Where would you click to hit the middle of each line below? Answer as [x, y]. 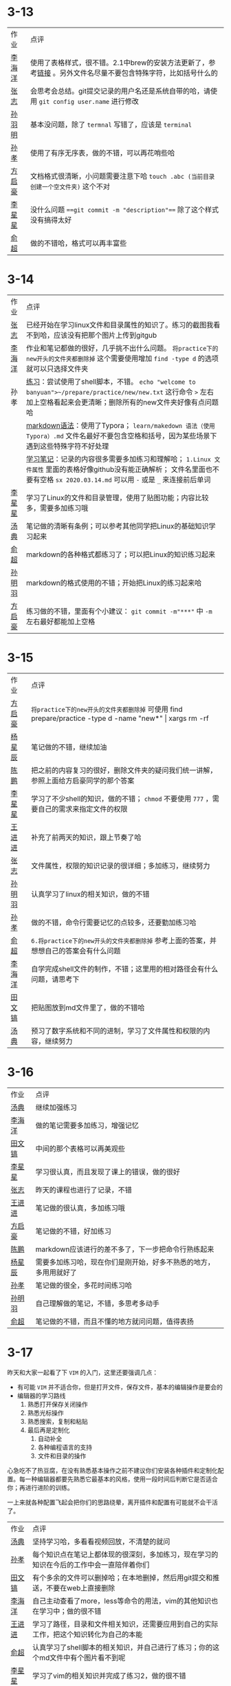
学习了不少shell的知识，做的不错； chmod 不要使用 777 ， [122, 799]
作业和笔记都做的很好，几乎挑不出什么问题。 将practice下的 [122, 348]
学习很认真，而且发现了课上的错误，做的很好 [108, 1171]
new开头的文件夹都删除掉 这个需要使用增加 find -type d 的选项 [122, 358]
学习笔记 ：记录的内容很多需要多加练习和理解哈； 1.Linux [119, 459]
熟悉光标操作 [45, 1413]
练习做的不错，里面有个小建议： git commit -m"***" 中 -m [119, 611]
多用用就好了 [56, 1272]
